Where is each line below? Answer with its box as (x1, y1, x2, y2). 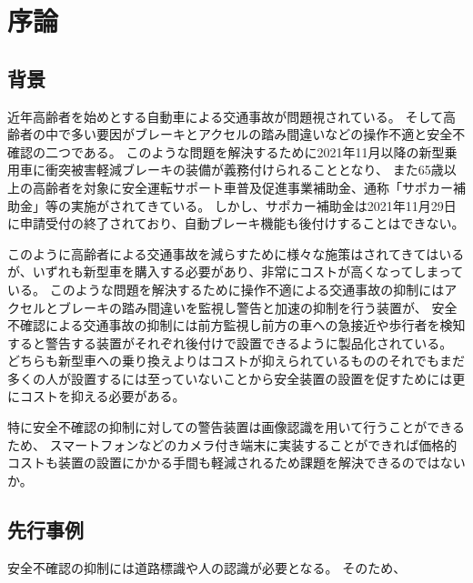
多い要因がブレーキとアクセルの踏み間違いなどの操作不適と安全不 (70, 125, 466, 144)
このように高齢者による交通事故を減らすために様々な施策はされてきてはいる (7, 244, 465, 263)
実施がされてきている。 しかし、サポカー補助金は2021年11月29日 (70, 196, 457, 215)
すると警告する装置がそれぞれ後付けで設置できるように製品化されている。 (7, 333, 453, 352)
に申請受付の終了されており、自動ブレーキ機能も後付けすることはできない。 (7, 214, 465, 233)
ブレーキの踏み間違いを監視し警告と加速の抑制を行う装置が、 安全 (57, 297, 458, 317)
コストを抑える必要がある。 (19, 387, 186, 406)
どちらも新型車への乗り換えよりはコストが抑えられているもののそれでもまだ (7, 351, 465, 370)
